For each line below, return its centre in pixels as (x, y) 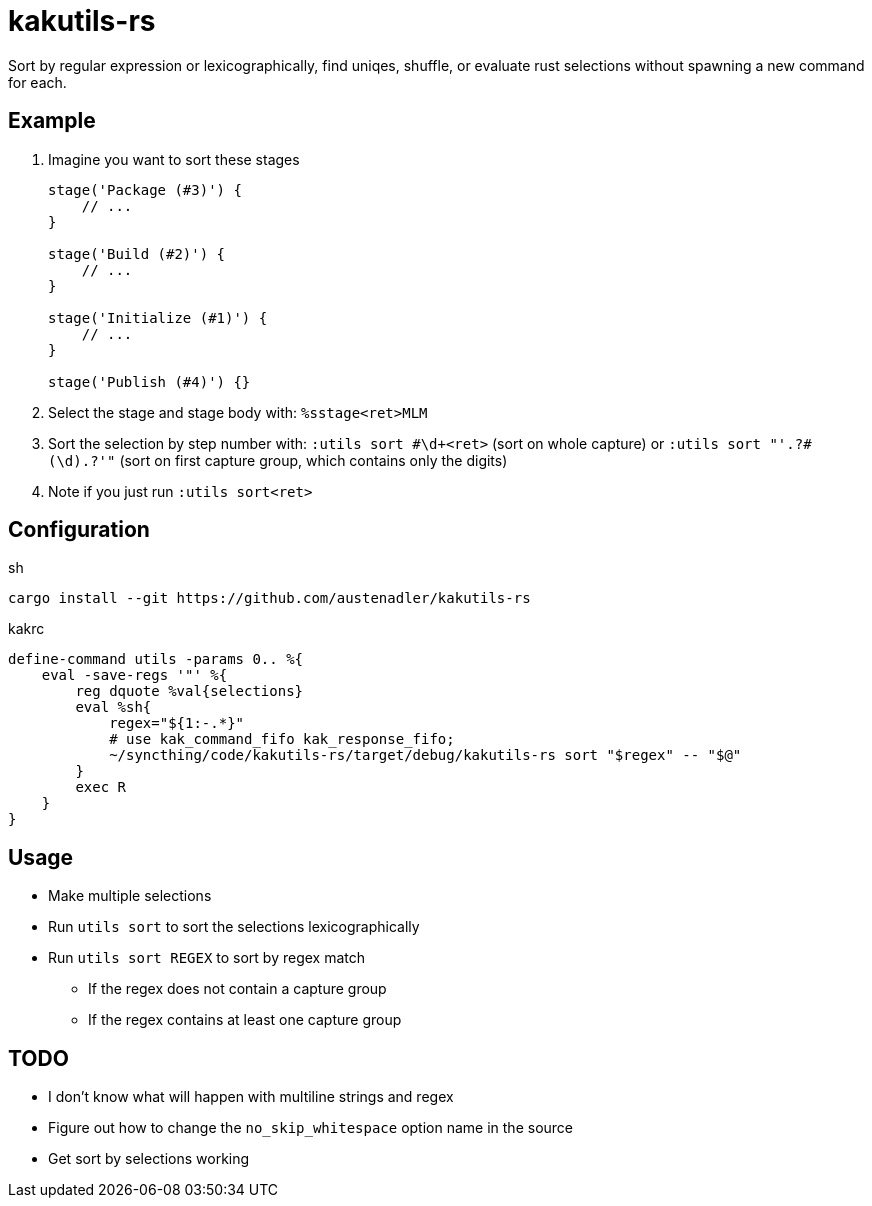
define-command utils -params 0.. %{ (156, 659)
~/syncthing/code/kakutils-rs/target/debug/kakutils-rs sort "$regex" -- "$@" (425, 755)
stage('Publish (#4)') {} (149, 381)
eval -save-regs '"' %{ (134, 675)
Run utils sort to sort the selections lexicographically (234, 927)
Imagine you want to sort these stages (174, 159)
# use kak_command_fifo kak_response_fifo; (282, 739)
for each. (37, 82)
